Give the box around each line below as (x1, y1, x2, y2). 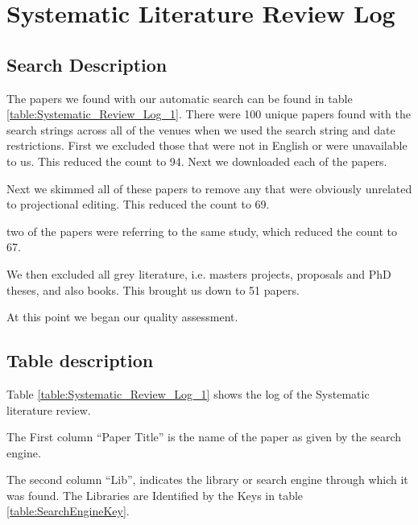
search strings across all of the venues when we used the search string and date (6, 121, 395, 138)
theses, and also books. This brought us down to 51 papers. (6, 281, 300, 298)
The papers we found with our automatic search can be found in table (6, 89, 353, 106)
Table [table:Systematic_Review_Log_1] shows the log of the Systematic (6, 385, 370, 402)
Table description (6, 348, 154, 373)
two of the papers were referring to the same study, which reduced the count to (6, 222, 397, 239)
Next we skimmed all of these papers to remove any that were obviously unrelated (6, 180, 412, 196)
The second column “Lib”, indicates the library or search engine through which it (6, 471, 408, 488)
